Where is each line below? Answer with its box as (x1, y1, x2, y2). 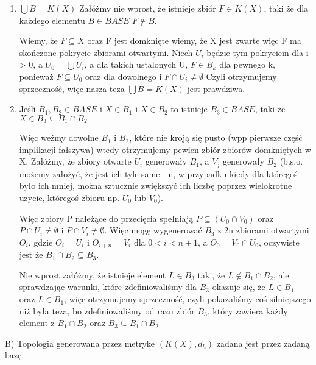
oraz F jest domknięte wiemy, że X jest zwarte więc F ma (87, 34, 301, 47)
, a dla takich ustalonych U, (84, 58, 188, 71)
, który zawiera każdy (207, 304, 288, 317)
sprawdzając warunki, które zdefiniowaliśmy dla (19, 280, 197, 293)
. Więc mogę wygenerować (104, 224, 202, 236)
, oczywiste (258, 235, 300, 248)
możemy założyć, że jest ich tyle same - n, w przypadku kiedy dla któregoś (19, 167, 298, 180)
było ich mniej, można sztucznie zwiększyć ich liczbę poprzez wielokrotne (19, 179, 292, 192)
